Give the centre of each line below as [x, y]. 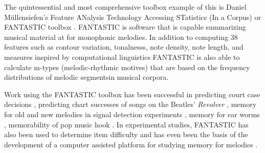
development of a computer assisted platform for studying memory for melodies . [131, 144]
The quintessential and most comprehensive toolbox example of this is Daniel [125, 7]
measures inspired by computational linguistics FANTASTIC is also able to [122, 57]
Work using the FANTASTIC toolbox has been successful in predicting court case [132, 94]
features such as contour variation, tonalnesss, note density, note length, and [124, 47]
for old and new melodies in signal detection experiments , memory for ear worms [132, 114]
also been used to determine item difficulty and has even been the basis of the [126, 134]
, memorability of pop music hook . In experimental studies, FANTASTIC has [126, 124]
